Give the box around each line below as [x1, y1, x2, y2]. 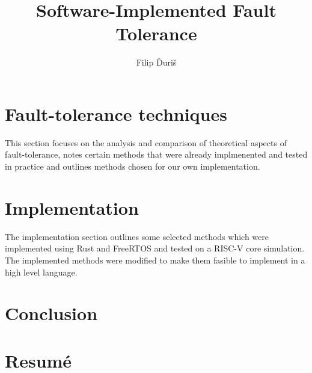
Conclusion [5, 301, 98, 325]
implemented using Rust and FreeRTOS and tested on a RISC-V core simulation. [5, 242, 305, 254]
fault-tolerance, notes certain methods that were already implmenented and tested [5, 148, 308, 161]
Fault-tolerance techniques [5, 101, 227, 126]
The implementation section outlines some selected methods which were [5, 230, 269, 242]
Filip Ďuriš [136, 56, 177, 69]
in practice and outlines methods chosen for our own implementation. [5, 160, 260, 173]
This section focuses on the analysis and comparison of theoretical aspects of [5, 136, 287, 149]
